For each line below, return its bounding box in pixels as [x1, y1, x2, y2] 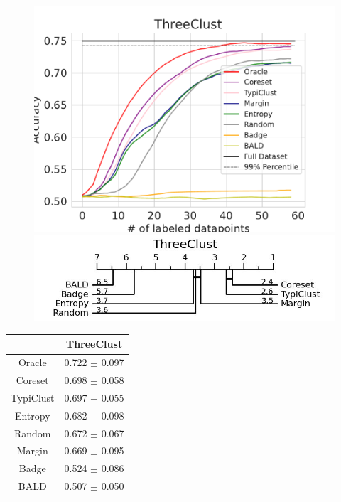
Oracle [18, 355, 47, 370]
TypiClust [11, 390, 55, 405]
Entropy [14, 407, 50, 422]
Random [13, 425, 51, 440]
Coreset [16, 373, 49, 388]
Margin [16, 443, 48, 458]
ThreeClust [65, 336, 123, 351]
